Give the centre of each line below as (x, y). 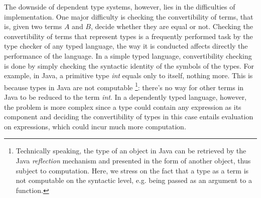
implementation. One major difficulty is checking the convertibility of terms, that (129, 16)
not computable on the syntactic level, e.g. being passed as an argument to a (134, 180)
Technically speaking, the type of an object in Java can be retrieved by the (131, 151)
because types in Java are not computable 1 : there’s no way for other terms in (124, 86)
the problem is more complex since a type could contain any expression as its (123, 107)
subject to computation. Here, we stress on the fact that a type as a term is (132, 170)
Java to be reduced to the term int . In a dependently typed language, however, (125, 97)
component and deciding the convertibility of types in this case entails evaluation (129, 117)
